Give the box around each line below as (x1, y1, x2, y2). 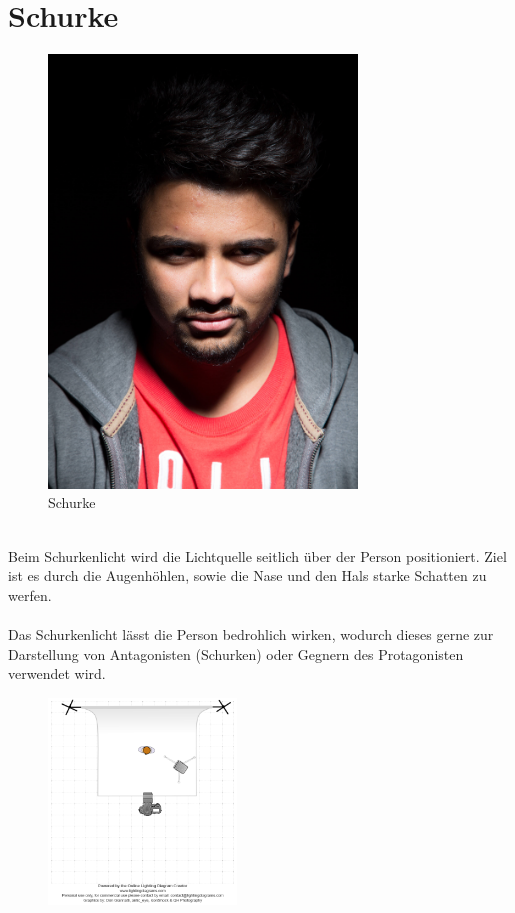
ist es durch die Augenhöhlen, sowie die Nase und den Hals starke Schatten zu (8, 565, 487, 586)
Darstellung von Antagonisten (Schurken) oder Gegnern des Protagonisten (8, 643, 464, 664)
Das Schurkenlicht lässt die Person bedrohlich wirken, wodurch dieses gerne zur (8, 623, 494, 644)
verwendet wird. (8, 663, 106, 684)
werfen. (8, 584, 52, 605)
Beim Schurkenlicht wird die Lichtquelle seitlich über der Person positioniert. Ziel (8, 545, 507, 566)
